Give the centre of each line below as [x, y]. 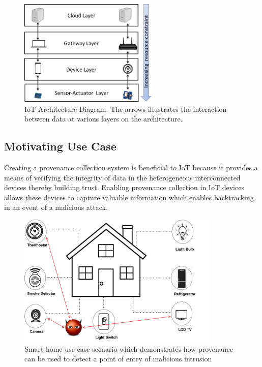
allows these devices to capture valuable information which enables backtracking [129, 197]
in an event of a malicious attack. [56, 207]
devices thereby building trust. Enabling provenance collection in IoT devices [124, 187]
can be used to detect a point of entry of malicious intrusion [118, 359]
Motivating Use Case [60, 146]
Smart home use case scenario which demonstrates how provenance [129, 348]
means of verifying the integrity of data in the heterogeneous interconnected [122, 177]
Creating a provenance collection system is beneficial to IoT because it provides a [131, 167]
